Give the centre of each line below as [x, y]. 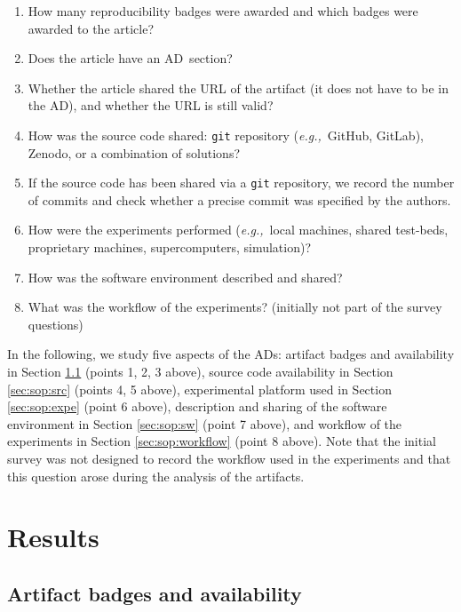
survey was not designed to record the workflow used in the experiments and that [229, 458]
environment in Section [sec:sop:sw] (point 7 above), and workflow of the [205, 423]
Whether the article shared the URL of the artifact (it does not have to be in [238, 87]
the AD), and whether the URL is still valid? [151, 105]
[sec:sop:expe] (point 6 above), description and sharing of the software [197, 406]
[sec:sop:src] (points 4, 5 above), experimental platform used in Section [199, 389]
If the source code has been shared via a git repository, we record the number [241, 183]
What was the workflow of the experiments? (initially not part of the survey [235, 307]
